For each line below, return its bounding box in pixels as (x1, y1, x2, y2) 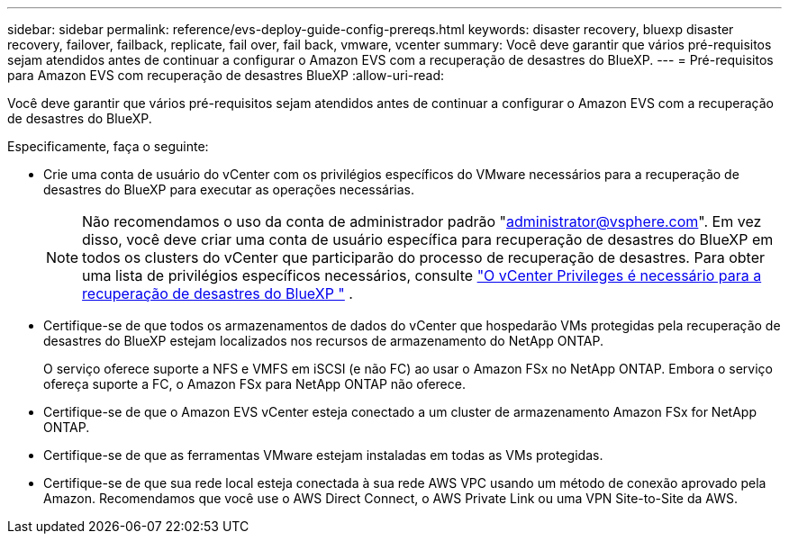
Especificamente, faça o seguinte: (7, 139, 209, 154)
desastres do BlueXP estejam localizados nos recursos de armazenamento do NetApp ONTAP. (43, 333, 603, 348)
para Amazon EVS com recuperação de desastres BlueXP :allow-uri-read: (7, 68, 445, 83)
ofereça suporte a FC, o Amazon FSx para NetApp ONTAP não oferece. (43, 376, 466, 392)
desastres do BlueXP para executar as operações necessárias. (43, 182, 415, 197)
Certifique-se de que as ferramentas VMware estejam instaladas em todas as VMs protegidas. (43, 447, 603, 463)
